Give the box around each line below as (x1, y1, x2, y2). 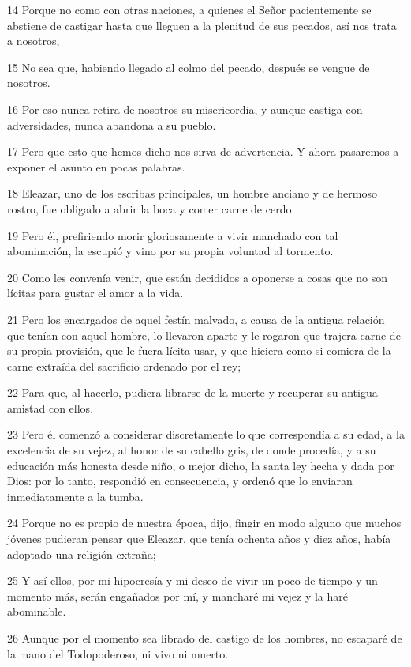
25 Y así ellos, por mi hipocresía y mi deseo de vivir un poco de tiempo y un (7, 572, 378, 589)
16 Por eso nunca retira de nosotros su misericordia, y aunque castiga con (7, 100, 363, 117)
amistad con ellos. (7, 399, 94, 416)
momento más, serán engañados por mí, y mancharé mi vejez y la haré (7, 587, 348, 604)
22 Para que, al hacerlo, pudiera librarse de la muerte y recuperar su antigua (7, 384, 378, 401)
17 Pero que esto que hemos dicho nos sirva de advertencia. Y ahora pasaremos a (7, 143, 399, 160)
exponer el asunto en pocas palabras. (7, 158, 185, 175)
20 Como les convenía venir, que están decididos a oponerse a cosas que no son (7, 269, 387, 285)
